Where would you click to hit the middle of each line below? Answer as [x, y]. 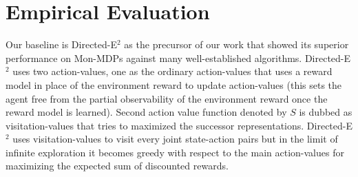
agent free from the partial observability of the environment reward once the [167, 98]
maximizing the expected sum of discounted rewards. [117, 166]
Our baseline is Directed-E [62, 44]
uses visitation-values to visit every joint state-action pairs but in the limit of [175, 139]
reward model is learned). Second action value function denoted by [146, 112]
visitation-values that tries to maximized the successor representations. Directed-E [179, 125]
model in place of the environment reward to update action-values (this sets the [174, 84]
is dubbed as [326, 112]
